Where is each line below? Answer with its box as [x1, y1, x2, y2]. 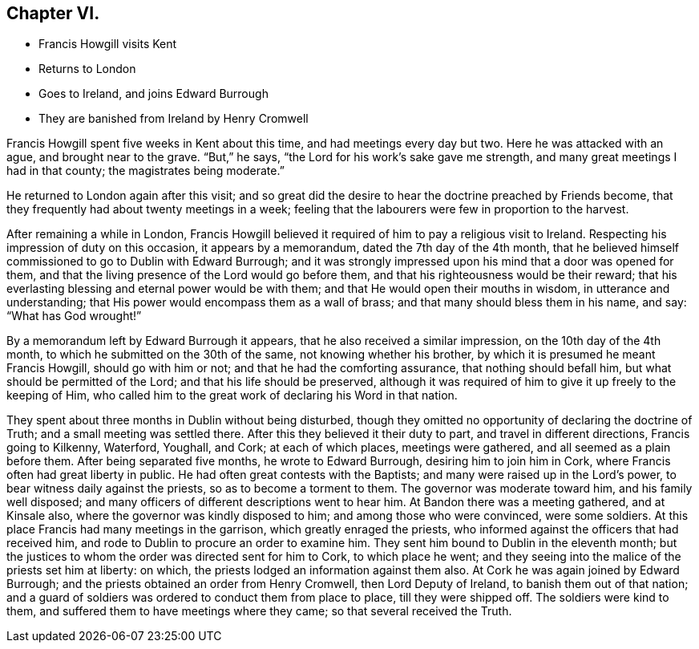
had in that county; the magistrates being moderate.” [6, 164, 285, 178]
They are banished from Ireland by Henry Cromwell [38, 112, 309, 126]
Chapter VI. [6, 3, 100, 23]
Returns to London [38, 62, 136, 76]
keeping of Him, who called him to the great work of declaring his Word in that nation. [6, 388, 458, 403]
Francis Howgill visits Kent [38, 37, 177, 51]
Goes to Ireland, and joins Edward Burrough [38, 87, 269, 101]
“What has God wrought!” [6, 309, 142, 323]
